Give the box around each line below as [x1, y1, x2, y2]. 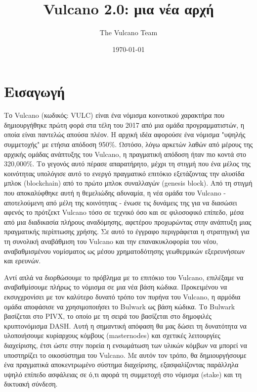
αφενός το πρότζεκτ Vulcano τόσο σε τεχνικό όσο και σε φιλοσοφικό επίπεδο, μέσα [4, 207, 244, 217]
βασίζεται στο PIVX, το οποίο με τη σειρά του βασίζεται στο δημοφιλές [4, 311, 212, 321]
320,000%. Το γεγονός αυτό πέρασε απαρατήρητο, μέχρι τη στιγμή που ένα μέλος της [4, 158, 251, 169]
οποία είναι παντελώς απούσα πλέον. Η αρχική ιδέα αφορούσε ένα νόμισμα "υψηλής [4, 129, 246, 140]
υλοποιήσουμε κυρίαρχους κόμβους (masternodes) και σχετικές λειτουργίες [4, 330, 220, 341]
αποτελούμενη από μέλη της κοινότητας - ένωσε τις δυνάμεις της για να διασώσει [4, 197, 237, 207]
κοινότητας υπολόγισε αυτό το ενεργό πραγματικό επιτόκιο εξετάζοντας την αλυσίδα [4, 168, 245, 178]
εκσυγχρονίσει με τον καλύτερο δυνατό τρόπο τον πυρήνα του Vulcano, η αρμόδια [4, 291, 241, 301]
